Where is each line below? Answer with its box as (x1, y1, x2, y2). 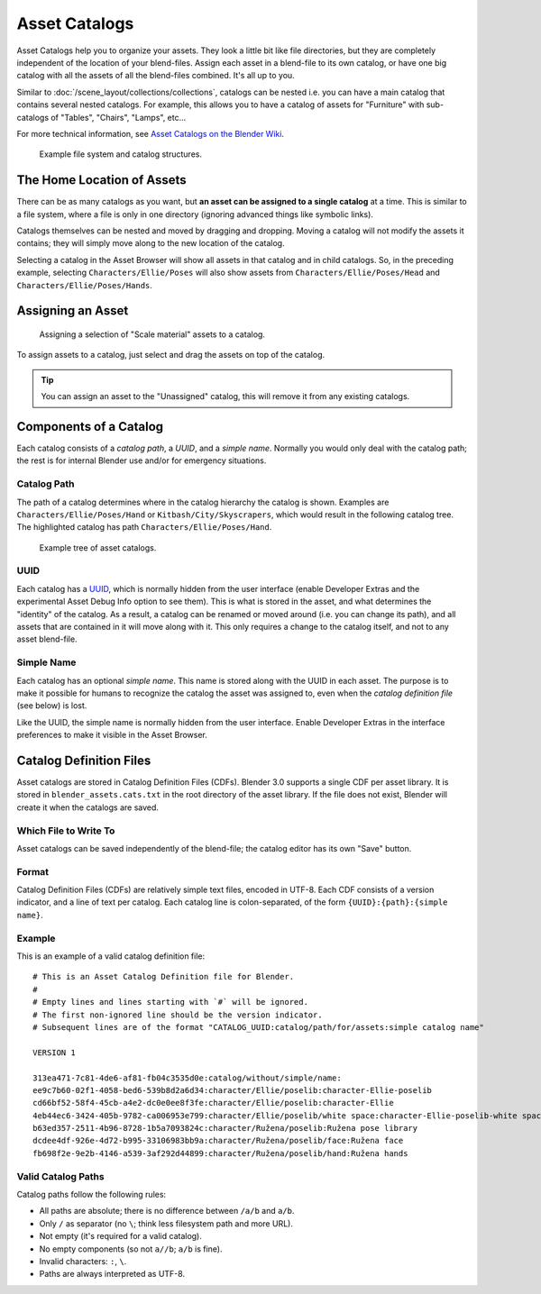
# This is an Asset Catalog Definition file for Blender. (32, 971, 295, 982)
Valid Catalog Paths (16, 1170, 105, 1182)
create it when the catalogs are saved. (16, 802, 160, 813)
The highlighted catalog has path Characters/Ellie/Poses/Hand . (16, 522, 272, 533)
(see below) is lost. (16, 700, 87, 711)
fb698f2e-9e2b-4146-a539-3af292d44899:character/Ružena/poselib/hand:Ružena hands (32, 1148, 408, 1158)
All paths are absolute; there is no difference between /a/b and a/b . (39, 1206, 295, 1217)
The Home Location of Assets (16, 172, 187, 188)
